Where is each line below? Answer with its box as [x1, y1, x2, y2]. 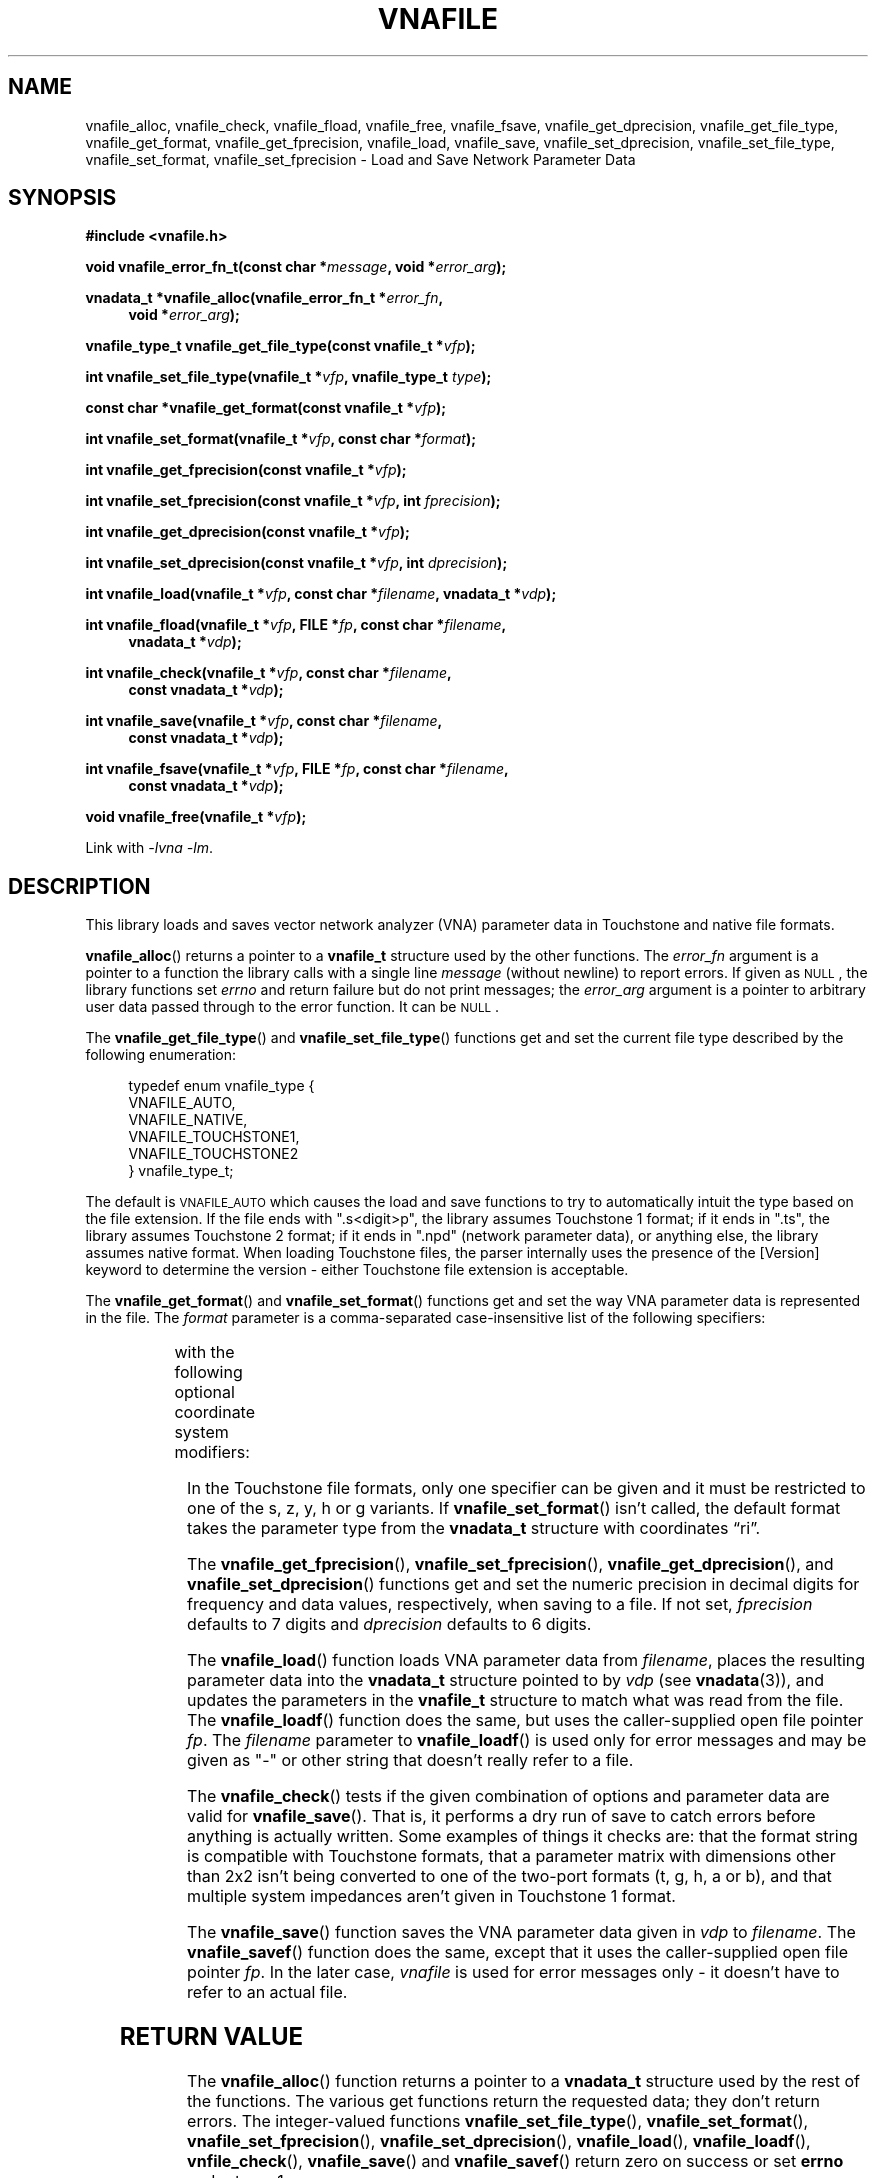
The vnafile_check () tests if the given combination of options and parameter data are [187, 1786, 830, 1807]
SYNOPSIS [8, 185, 117, 211]
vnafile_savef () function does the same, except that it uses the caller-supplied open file [187, 1942, 849, 1963]
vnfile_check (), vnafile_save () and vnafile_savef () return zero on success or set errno [187, 2151, 844, 2172]
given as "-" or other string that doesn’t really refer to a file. [187, 1750, 634, 1771]
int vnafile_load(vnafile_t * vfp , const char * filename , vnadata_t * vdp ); [85, 585, 557, 603]
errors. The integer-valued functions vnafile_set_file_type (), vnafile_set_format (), [187, 2111, 809, 2132]
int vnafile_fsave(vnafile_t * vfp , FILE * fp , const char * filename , [85, 760, 509, 778]
